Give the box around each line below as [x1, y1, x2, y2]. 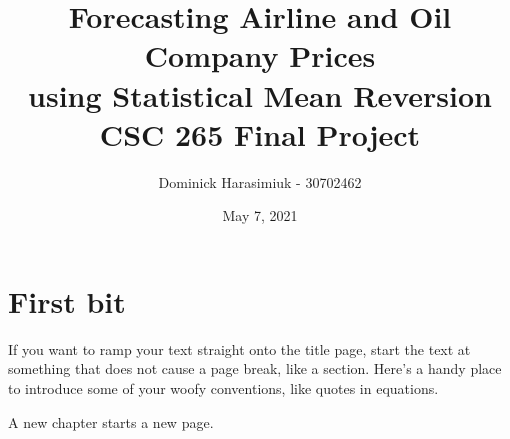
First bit [8, 280, 126, 321]
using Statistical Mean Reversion [28, 74, 492, 115]
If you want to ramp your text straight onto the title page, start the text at [8, 338, 471, 359]
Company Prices [144, 35, 376, 76]
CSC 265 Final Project [99, 113, 421, 154]
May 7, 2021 [222, 205, 298, 226]
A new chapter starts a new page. [8, 411, 214, 432]
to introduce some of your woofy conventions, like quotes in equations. [8, 378, 439, 398]
